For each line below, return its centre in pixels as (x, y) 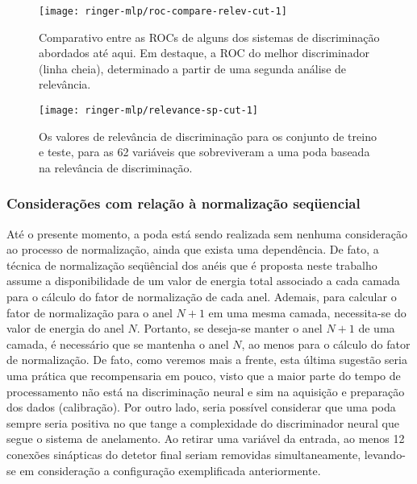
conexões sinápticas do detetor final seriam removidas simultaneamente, (184, 454)
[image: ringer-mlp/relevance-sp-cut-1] (149, 111)
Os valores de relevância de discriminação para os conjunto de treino (208, 136)
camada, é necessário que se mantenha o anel (118, 343)
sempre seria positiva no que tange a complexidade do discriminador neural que (203, 422)
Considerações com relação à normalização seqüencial (183, 203)
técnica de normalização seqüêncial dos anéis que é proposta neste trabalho (192, 265)
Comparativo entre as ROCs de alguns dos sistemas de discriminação (209, 37)
